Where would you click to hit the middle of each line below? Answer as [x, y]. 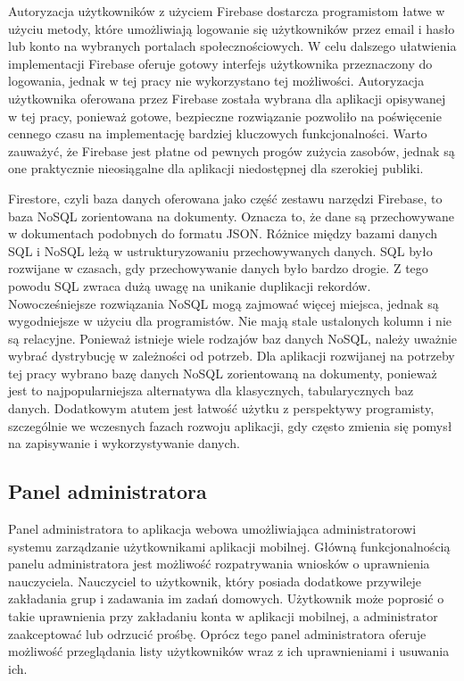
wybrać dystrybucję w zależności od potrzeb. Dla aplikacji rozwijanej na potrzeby [232, 356]
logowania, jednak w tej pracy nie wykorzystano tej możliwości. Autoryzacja [216, 81]
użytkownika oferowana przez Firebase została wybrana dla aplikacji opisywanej [227, 98]
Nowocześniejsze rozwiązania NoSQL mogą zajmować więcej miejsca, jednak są [224, 303]
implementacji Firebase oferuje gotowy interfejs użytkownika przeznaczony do [220, 63]
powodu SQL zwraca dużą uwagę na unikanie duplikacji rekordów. [190, 285]
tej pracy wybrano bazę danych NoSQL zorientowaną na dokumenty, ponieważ [223, 373]
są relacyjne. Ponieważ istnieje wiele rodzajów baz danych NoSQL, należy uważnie [233, 338]
